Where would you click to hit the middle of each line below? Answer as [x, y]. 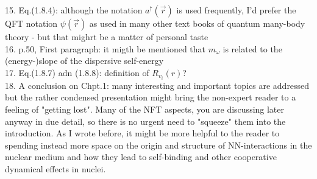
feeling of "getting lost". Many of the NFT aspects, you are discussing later [145, 109]
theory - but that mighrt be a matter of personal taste [107, 37]
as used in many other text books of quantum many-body [197, 23]
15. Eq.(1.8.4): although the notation [74, 10]
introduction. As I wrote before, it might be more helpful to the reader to [142, 133]
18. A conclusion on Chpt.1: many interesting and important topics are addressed [157, 85]
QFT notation [31, 23]
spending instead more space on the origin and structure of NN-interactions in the [158, 145]
